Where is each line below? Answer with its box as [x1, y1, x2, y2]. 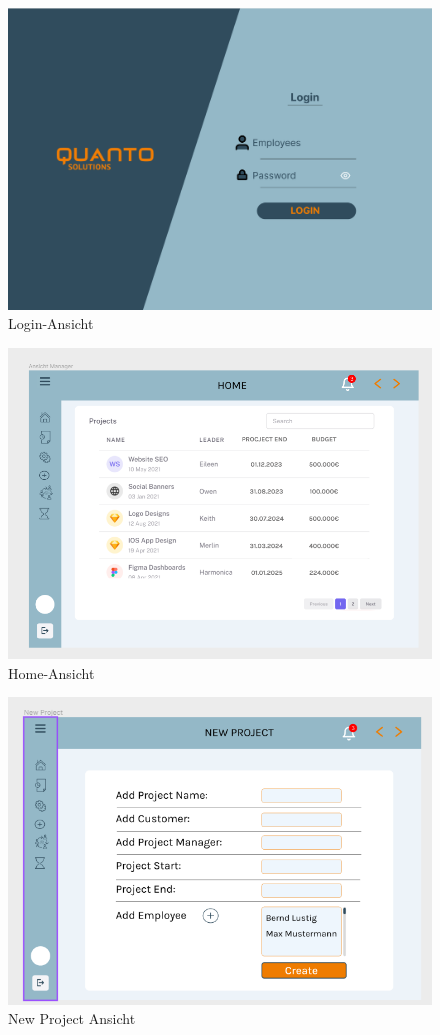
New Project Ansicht [8, 1008, 136, 1029]
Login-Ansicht [8, 313, 94, 334]
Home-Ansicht [8, 662, 95, 683]
